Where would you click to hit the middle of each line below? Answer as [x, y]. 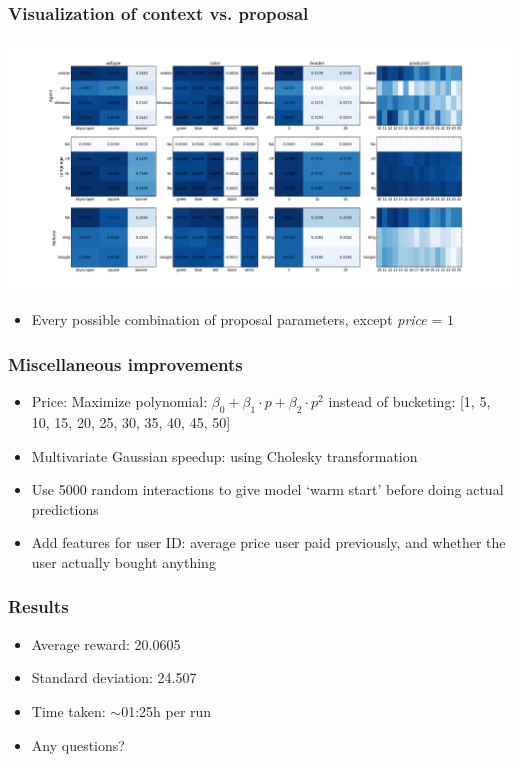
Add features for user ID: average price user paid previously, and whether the [268, 542]
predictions [65, 508]
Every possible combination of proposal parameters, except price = [237, 319]
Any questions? [78, 744]
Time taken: [68, 710]
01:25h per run [166, 710]
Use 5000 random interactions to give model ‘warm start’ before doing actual [267, 489]
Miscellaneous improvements [125, 363]
